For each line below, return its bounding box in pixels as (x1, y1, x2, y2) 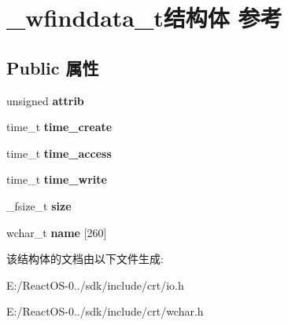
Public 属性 (6, 55, 99, 79)
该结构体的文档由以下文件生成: (6, 250, 164, 267)
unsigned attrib (6, 92, 84, 108)
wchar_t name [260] (6, 224, 107, 240)
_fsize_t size (6, 197, 72, 214)
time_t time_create (6, 119, 113, 135)
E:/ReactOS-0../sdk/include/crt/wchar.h (6, 303, 204, 320)
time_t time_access (6, 144, 112, 161)
